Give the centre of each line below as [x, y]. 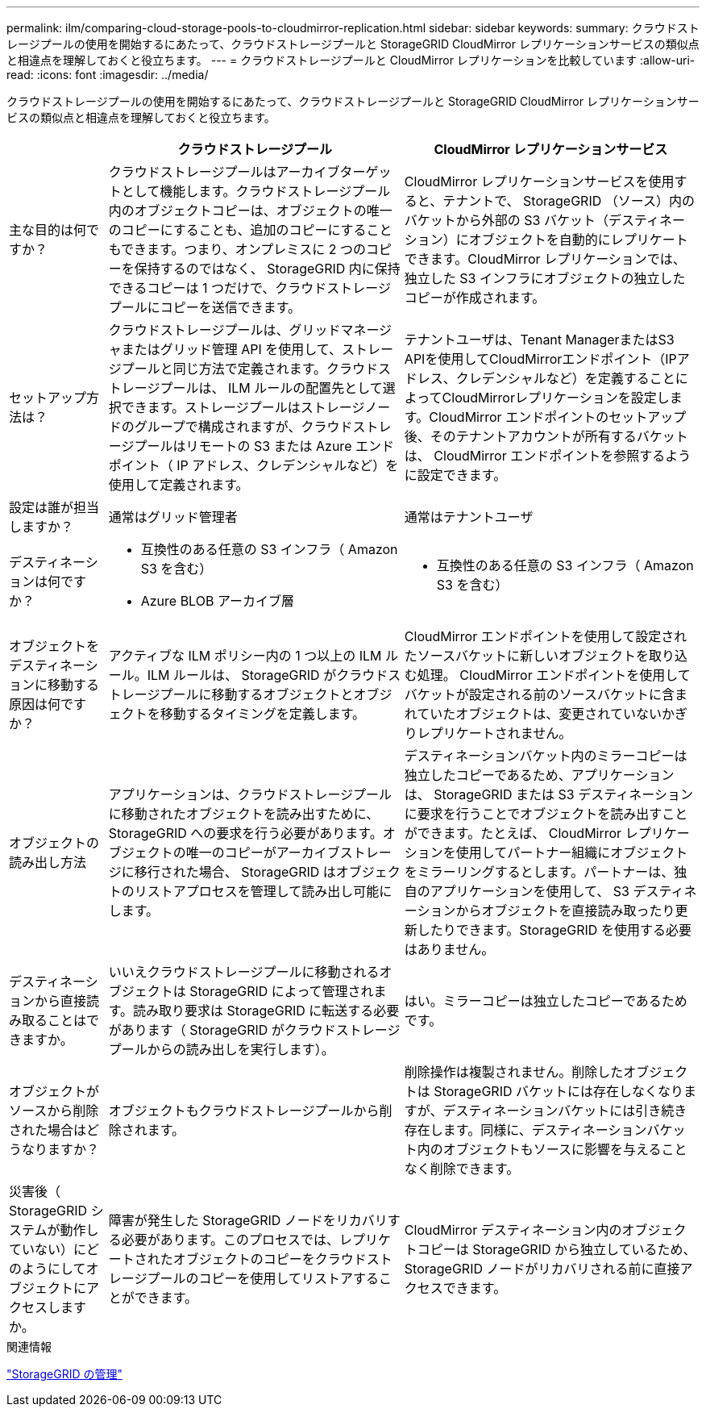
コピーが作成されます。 [475, 298]
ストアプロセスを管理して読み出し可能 [263, 891]
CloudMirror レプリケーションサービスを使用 [539, 181]
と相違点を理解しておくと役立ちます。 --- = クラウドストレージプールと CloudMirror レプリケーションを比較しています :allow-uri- [351, 60]
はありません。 [449, 949]
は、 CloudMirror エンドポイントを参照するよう [548, 456]
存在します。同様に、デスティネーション [525, 1130]
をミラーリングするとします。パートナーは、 [539, 872]
